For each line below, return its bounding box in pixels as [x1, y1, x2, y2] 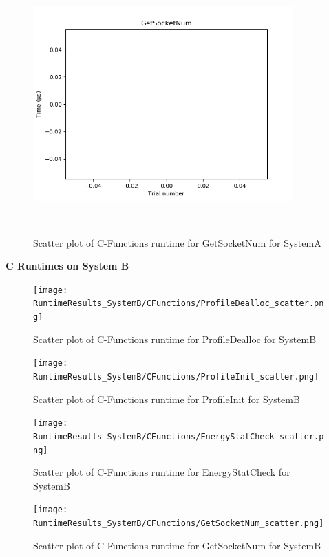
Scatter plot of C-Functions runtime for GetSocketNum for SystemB [33, 538, 321, 552]
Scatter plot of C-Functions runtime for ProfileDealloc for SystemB [33, 331, 317, 346]
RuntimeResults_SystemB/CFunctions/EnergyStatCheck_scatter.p [33, 431, 324, 441]
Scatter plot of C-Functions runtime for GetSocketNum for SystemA [33, 235, 321, 250]
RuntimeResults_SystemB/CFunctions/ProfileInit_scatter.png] [33, 371, 319, 382]
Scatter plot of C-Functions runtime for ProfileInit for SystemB [33, 391, 300, 406]
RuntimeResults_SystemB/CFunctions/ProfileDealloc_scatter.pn [33, 298, 324, 309]
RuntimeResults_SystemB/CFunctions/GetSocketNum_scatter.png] [33, 518, 324, 528]
